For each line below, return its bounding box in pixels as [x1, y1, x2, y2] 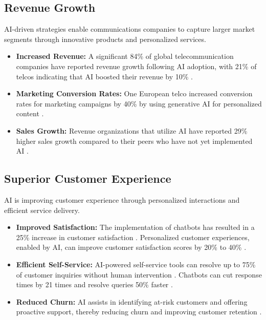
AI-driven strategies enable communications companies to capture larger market [4, 24, 255, 34]
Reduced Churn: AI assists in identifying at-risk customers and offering [16, 296, 248, 307]
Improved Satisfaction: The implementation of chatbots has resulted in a [16, 222, 255, 232]
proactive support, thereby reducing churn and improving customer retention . [16, 306, 262, 317]
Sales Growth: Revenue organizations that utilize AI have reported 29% [16, 125, 248, 136]
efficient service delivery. [4, 204, 80, 215]
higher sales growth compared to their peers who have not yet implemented [16, 135, 253, 146]
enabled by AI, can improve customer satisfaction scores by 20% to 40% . [16, 242, 247, 252]
